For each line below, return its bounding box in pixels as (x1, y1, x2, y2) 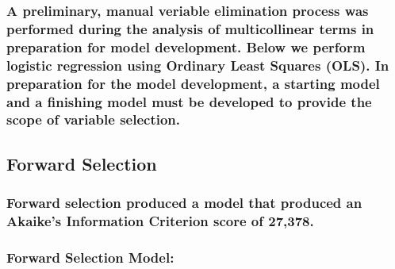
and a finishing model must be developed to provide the (6, 91, 372, 111)
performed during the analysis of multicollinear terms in (6, 18, 374, 38)
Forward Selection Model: (6, 247, 174, 267)
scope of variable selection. (6, 110, 181, 129)
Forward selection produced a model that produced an (6, 193, 362, 213)
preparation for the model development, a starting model (6, 73, 380, 93)
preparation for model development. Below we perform (6, 37, 366, 56)
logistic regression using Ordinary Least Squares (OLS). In (6, 55, 389, 75)
